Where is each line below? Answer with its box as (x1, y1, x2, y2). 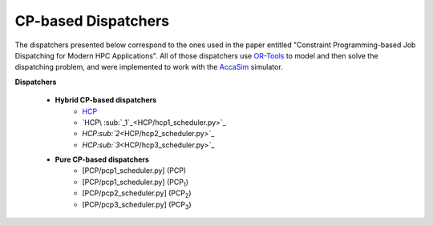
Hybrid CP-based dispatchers (55, 95, 157, 105)
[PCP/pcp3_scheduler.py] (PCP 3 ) (82, 199, 192, 211)
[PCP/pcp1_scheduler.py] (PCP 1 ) (82, 177, 188, 188)
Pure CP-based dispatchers (55, 155, 150, 164)
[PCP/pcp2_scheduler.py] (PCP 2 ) (82, 188, 192, 200)
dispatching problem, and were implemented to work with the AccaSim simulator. (14, 62, 284, 72)
